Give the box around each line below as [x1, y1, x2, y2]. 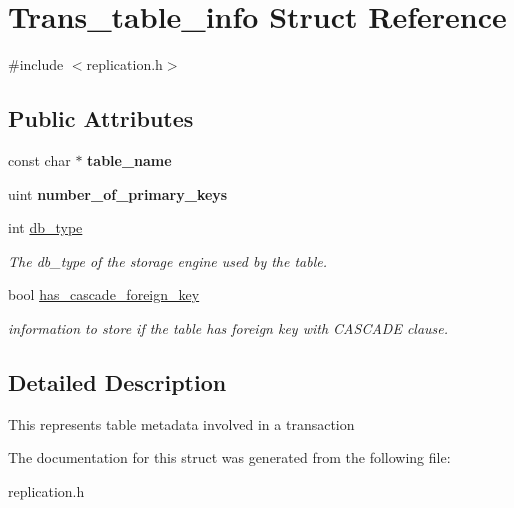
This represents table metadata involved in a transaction [8, 413, 355, 434]
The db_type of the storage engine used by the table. [8, 250, 328, 271]
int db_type [8, 217, 83, 238]
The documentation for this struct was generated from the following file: [8, 447, 451, 468]
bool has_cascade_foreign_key [8, 284, 200, 305]
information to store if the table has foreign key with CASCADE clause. [8, 317, 449, 338]
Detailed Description [8, 366, 227, 397]
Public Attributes [8, 103, 194, 134]
